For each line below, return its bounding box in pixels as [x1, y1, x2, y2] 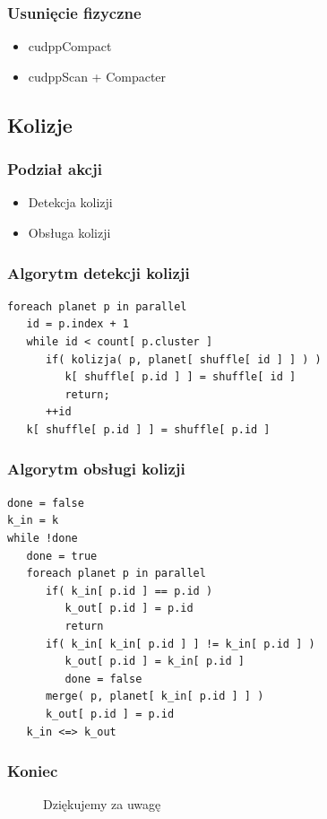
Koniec [7, 760, 58, 782]
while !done [7, 531, 78, 545]
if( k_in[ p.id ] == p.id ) [45, 584, 213, 597]
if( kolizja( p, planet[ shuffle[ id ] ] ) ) [45, 353, 322, 366]
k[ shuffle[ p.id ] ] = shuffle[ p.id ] [26, 423, 271, 436]
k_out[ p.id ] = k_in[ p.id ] [65, 655, 245, 668]
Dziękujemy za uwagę [43, 795, 161, 814]
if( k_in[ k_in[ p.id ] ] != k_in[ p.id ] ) [45, 637, 315, 650]
